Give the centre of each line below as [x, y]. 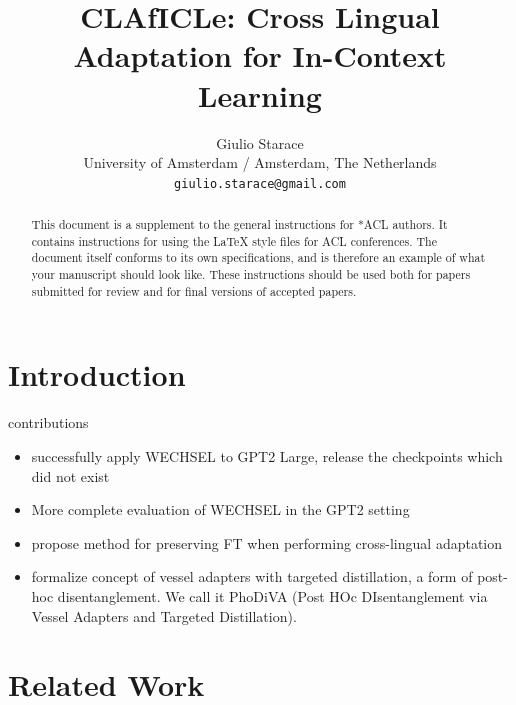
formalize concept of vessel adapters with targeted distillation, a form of [252, 576]
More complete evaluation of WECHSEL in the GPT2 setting [220, 509]
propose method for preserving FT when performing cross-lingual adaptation [267, 542]
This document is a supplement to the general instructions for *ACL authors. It [239, 224]
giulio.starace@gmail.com [260, 183]
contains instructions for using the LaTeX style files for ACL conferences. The [234, 240]
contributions [48, 422]
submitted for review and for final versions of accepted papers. [194, 290]
